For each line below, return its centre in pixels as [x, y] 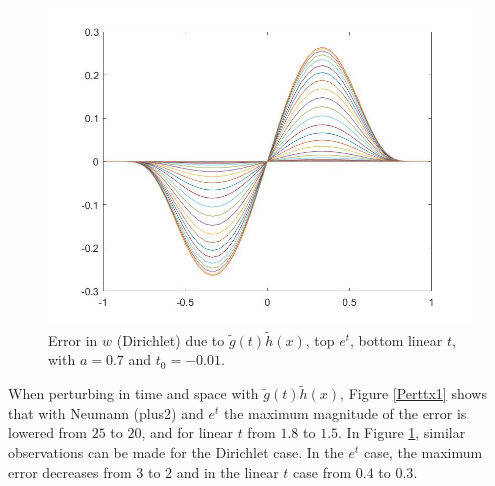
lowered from [48, 432]
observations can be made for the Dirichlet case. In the [176, 452]
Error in [73, 339]
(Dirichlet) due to [170, 339]
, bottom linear [396, 339]
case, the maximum [423, 452]
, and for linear [187, 432]
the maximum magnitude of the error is [345, 412]
